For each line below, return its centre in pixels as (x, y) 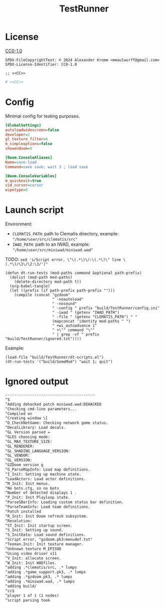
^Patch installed (23, 511)
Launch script (34, 210)
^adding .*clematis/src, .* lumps (41, 567)
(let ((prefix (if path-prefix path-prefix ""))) (62, 291)
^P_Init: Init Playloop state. (38, 498)
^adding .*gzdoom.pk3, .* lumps (39, 577)
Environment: (19, 224)
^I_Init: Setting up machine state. (43, 474)
